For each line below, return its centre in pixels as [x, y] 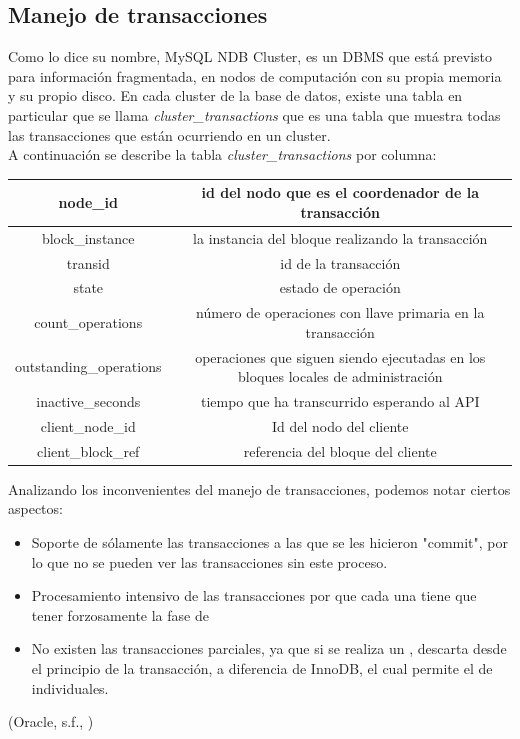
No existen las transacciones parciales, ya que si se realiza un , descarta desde [269, 648]
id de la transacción [340, 262]
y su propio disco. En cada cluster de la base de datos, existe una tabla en [235, 95]
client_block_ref [88, 450]
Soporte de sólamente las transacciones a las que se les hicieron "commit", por [270, 542]
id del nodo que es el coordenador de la [340, 192]
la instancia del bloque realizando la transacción [340, 237]
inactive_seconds [88, 401]
